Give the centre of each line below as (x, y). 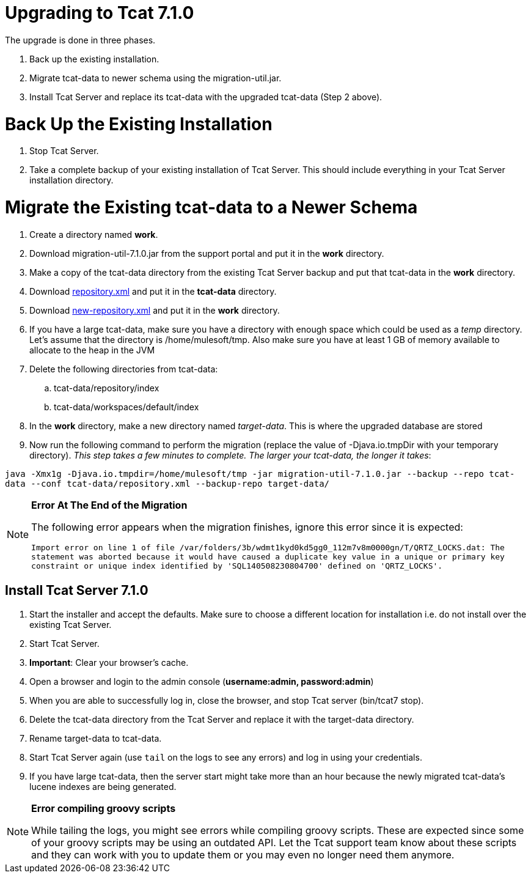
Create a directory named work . (94, 234)
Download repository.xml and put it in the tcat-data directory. (153, 291)
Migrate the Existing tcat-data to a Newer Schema (211, 207)
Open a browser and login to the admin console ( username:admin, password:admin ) (202, 681)
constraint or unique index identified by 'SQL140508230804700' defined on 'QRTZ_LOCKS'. (237, 566)
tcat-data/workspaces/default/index (126, 407)
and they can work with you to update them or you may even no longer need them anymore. (243, 854)
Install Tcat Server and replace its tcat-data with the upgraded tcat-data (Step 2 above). (206, 97)
